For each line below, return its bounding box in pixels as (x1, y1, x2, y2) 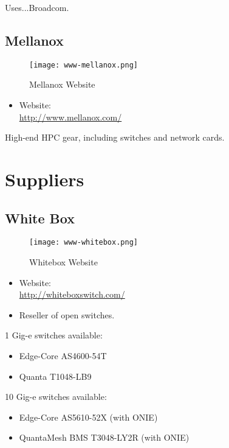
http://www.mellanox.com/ (19, 110, 122, 123)
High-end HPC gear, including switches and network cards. (5, 131, 225, 144)
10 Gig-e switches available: (5, 390, 107, 403)
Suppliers (5, 167, 84, 192)
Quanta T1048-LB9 (19, 369, 92, 382)
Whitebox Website (29, 256, 98, 268)
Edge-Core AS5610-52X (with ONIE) (19, 410, 158, 423)
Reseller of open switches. (19, 308, 115, 321)
